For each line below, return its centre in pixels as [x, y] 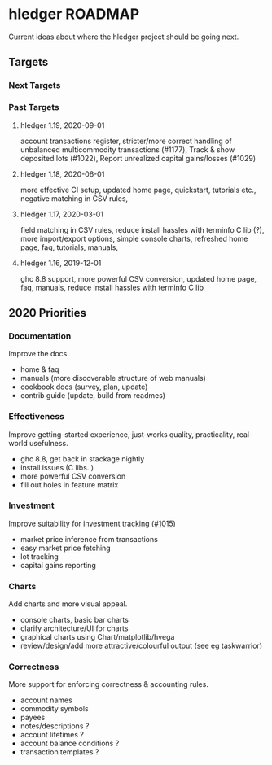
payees [33, 718]
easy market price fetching [66, 548]
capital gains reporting [58, 565]
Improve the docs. [39, 354]
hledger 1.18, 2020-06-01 [62, 174]
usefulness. [48, 443]
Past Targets [34, 107]
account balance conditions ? [70, 743]
